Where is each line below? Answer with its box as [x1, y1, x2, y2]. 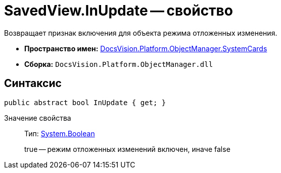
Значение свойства [4, 113, 71, 122]
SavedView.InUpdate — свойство [4, 2, 233, 19]
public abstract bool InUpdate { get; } [4, 98, 166, 107]
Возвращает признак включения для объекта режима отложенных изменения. [4, 28, 277, 37]
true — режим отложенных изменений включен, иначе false [24, 144, 230, 153]
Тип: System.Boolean [24, 129, 95, 138]
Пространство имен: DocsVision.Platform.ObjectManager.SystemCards [24, 44, 267, 53]
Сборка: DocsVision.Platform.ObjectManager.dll [24, 59, 213, 68]
